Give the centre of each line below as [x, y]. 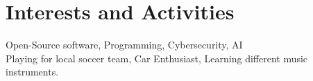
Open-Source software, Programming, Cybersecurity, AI [124, 45]
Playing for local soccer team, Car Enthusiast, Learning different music [157, 58]
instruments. [32, 72]
